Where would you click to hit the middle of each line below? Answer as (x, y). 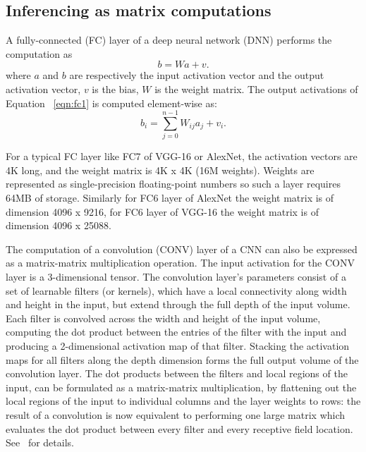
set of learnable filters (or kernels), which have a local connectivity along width (176, 290)
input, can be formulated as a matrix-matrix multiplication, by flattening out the (181, 387)
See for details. (40, 442)
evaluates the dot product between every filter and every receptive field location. (179, 428)
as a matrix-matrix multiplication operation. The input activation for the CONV (180, 263)
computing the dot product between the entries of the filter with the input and (176, 332)
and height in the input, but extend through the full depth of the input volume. (178, 304)
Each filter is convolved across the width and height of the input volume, (163, 318)
